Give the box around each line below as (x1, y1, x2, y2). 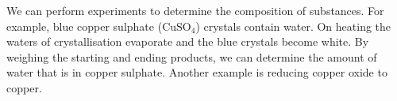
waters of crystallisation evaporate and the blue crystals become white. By (6, 33, 369, 50)
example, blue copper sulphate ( (6, 17, 163, 34)
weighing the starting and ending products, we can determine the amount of (6, 48, 377, 65)
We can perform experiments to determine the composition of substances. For (6, 2, 384, 18)
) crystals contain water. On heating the (195, 17, 391, 34)
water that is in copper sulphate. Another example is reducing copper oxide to (6, 64, 387, 80)
